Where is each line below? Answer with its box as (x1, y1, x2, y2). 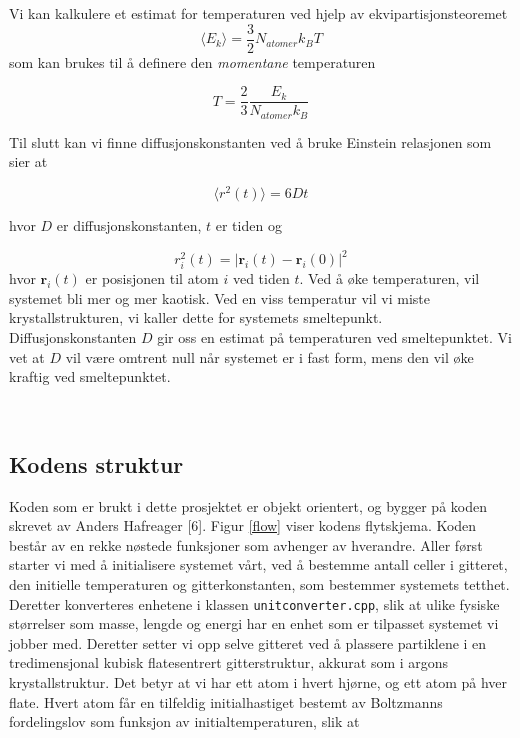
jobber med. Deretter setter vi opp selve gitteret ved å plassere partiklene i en (9, 632, 487, 653)
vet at (9, 346, 45, 367)
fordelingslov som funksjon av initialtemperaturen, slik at (9, 711, 360, 732)
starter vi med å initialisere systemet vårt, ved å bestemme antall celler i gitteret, (9, 554, 508, 575)
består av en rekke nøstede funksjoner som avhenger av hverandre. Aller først (9, 534, 483, 555)
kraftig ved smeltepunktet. (9, 366, 171, 387)
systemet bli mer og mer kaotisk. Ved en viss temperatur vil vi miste (9, 287, 430, 308)
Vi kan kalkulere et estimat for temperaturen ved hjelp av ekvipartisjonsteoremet (9, 3, 508, 23)
